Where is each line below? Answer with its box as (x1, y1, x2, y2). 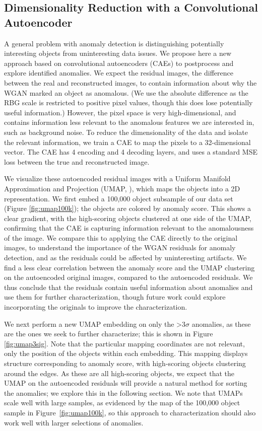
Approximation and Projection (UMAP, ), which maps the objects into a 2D (4, 183, 240, 193)
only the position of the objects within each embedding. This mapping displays (4, 348, 248, 358)
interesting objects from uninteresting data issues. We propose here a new (4, 48, 232, 58)
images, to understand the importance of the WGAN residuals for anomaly (4, 242, 236, 253)
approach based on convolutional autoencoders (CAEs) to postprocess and (4, 57, 234, 68)
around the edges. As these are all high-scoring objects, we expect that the (4, 368, 235, 378)
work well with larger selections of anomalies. (4, 417, 144, 427)
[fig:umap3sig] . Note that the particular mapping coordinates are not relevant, (4, 338, 245, 348)
